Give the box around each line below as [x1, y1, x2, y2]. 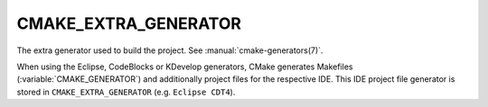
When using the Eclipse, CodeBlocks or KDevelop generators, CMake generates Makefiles [16, 61, 353, 72]
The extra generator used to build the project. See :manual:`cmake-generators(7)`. [16, 45, 324, 56]
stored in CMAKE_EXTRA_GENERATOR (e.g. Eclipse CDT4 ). [16, 86, 236, 97]
